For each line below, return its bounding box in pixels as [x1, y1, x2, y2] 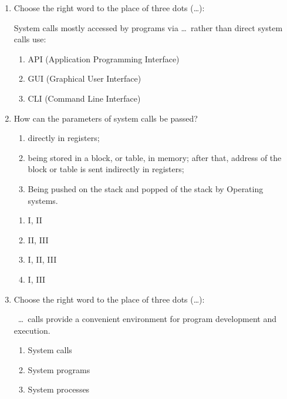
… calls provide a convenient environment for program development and [18, 313, 276, 325]
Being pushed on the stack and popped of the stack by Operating [28, 182, 264, 195]
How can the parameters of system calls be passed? [13, 112, 198, 124]
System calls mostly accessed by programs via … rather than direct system [13, 21, 283, 33]
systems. [28, 194, 58, 206]
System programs [28, 363, 90, 375]
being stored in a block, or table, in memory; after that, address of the [28, 151, 282, 163]
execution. [13, 324, 50, 336]
